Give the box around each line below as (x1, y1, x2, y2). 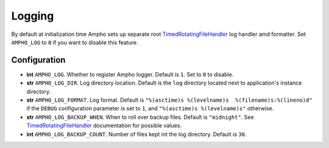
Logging (11, 9, 54, 23)
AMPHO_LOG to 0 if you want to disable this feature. (11, 38, 138, 46)
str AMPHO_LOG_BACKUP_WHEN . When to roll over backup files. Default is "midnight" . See (26, 113, 254, 121)
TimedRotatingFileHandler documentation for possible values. (26, 122, 182, 129)
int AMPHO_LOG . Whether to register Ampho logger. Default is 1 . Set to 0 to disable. (26, 71, 234, 78)
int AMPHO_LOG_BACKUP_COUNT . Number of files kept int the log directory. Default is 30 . (26, 130, 247, 138)
